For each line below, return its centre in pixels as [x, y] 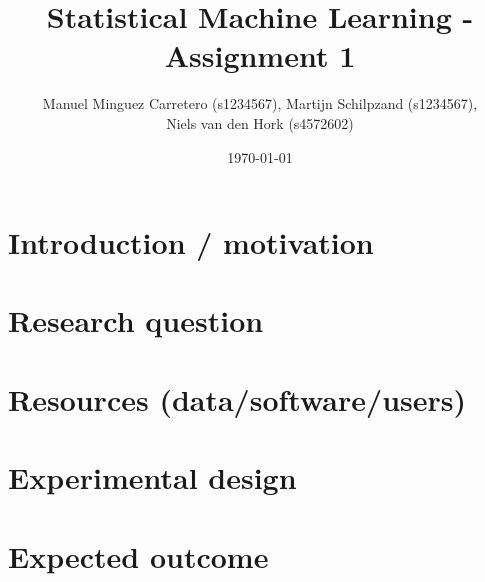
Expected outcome [138, 555]
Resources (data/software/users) [237, 398]
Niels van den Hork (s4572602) [260, 122]
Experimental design [152, 477]
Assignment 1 [260, 55]
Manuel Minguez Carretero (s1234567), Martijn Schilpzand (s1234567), [260, 103]
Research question [136, 320]
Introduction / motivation [191, 242]
